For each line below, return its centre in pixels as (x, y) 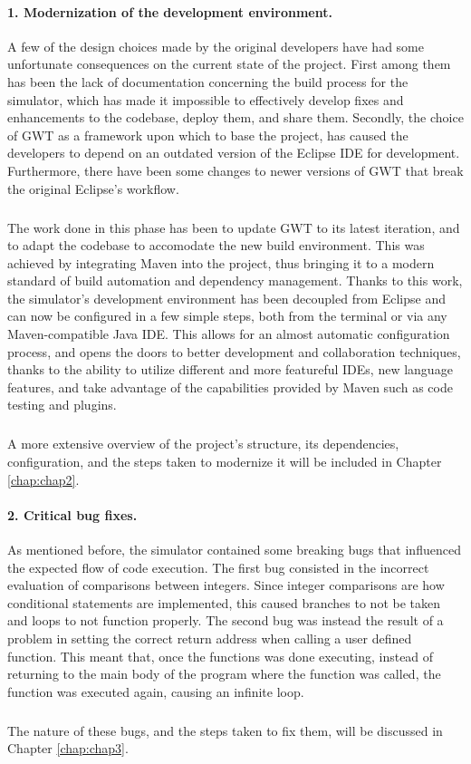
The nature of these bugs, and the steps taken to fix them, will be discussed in (225, 730)
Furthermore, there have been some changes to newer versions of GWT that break (235, 170)
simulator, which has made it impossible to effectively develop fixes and (206, 99)
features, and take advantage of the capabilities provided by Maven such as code (230, 387)
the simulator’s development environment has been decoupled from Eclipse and (227, 298)
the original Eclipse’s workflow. (93, 188)
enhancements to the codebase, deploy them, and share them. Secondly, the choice (235, 117)
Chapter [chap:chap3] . (68, 748)
